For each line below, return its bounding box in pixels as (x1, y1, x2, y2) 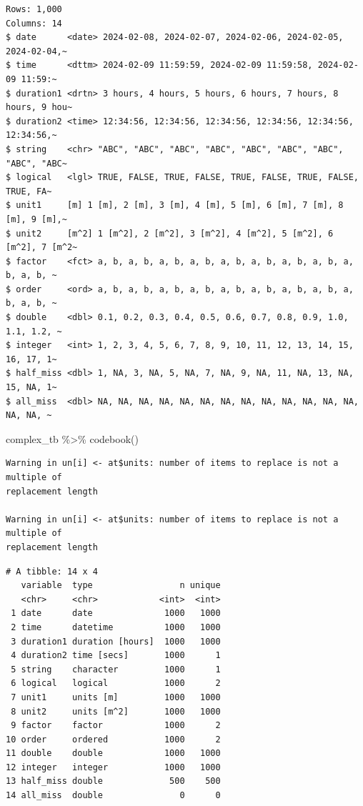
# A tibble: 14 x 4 (6, 566, 98, 577)
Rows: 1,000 (6, 4, 62, 14)
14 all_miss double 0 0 (6, 790, 221, 801)
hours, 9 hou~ (6, 102, 73, 113)
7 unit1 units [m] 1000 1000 (11, 692, 221, 702)
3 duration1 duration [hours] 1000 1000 (11, 636, 221, 647)
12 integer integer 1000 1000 (6, 762, 221, 772)
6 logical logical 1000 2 (11, 678, 221, 689)
